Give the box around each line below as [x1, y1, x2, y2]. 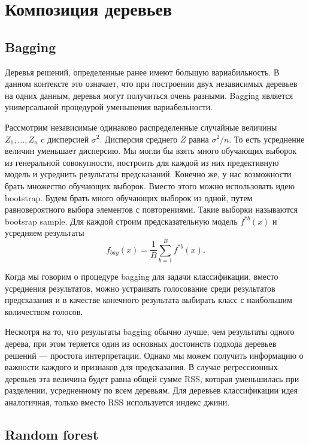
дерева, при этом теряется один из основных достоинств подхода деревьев [5, 337, 277, 349]
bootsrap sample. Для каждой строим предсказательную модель [5, 214, 238, 227]
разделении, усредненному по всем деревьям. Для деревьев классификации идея [5, 384, 298, 396]
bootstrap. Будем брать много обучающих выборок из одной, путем [5, 191, 253, 204]
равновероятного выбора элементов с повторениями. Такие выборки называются [5, 203, 298, 216]
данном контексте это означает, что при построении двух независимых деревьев [5, 77, 298, 90]
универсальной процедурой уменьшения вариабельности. [5, 101, 213, 113]
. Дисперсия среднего [99, 132, 178, 145]
